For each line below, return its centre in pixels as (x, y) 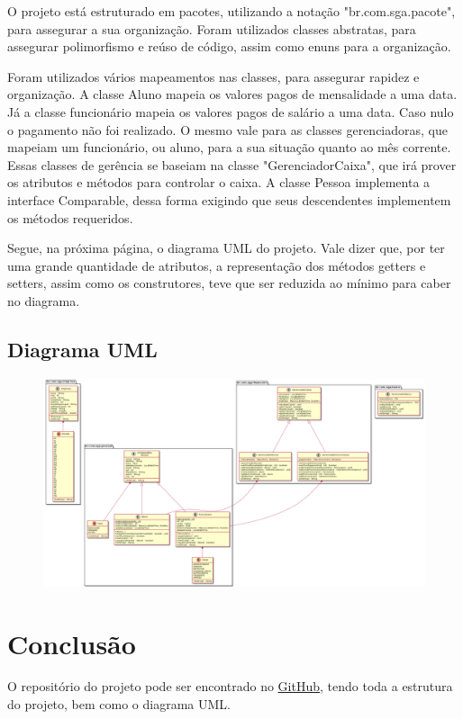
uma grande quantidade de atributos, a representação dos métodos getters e (217, 265)
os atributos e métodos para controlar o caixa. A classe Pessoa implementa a (219, 182)
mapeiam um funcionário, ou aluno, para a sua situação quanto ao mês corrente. (229, 147)
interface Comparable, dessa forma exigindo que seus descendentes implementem (229, 199)
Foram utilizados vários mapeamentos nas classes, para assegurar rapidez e (213, 76)
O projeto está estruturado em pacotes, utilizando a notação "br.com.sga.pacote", (231, 11)
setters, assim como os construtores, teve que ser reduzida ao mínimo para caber (229, 283)
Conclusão (72, 643)
